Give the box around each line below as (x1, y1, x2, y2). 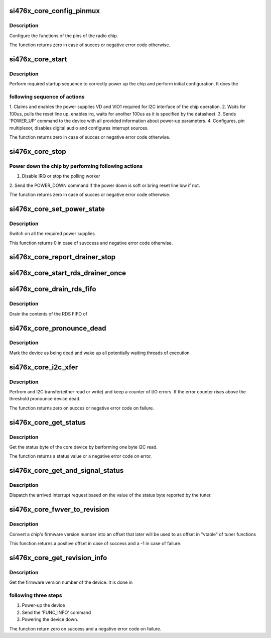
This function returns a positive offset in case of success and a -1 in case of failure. (9, 541, 182, 547)
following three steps (9, 592, 62, 599)
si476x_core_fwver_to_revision (9, 505, 109, 514)
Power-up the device (22, 602, 65, 608)
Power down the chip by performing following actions (9, 162, 143, 169)
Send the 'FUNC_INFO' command (22, 609, 91, 615)
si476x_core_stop (9, 147, 66, 156)
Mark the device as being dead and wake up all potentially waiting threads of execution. (9, 350, 191, 356)
